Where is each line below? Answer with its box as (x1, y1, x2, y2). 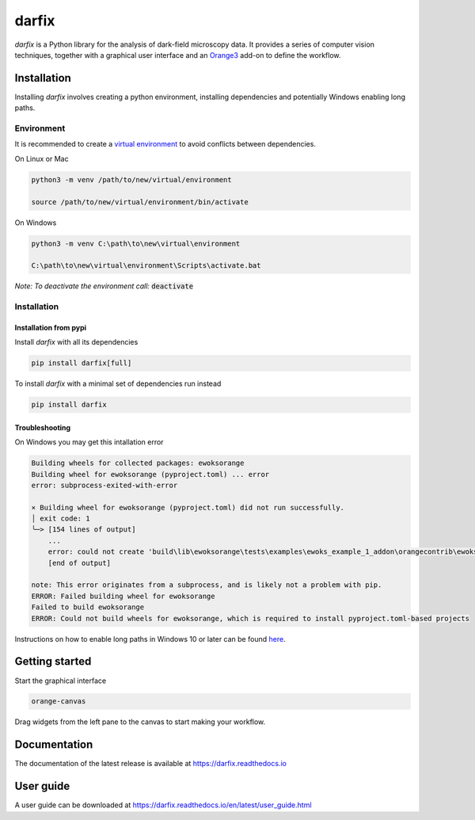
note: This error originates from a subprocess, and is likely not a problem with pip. (31, 581, 382, 589)
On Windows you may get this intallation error (14, 437, 164, 447)
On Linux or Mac (14, 154, 69, 163)
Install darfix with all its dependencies (14, 338, 139, 347)
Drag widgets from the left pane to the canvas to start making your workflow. (14, 717, 266, 727)
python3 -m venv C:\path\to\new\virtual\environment (31, 238, 241, 248)
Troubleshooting (14, 422, 71, 432)
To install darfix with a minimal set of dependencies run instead (14, 379, 222, 388)
